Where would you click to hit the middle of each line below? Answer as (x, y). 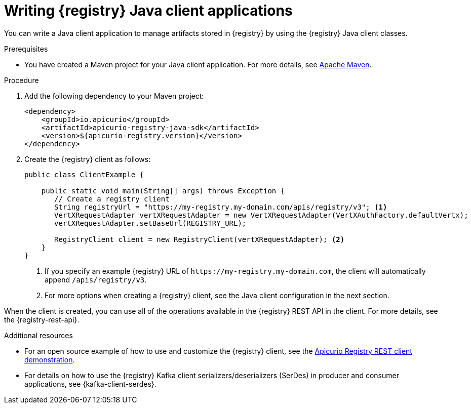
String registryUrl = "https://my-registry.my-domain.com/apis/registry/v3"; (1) (221, 207)
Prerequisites (26, 49)
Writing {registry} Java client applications (148, 11)
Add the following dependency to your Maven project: (114, 96)
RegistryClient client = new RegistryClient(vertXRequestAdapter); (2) (200, 239)
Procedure (22, 80)
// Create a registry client (112, 199)
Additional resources (38, 335)
